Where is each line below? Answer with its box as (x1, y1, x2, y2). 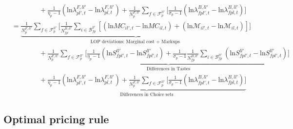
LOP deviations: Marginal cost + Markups (90, 39, 180, 44)
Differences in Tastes (146, 66, 191, 72)
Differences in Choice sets (120, 92, 174, 97)
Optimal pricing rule (3, 112, 109, 127)
